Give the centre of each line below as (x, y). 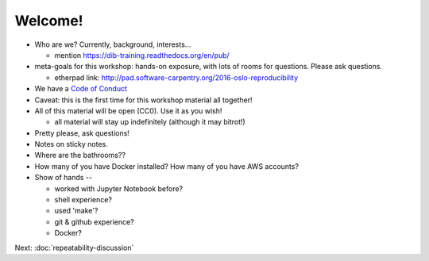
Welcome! (49, 21)
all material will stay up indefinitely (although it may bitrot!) (150, 122)
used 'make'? (76, 211)
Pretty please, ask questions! (82, 133)
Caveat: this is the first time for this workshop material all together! (144, 100)
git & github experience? (94, 221)
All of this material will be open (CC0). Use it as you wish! (128, 110)
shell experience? (83, 200)
